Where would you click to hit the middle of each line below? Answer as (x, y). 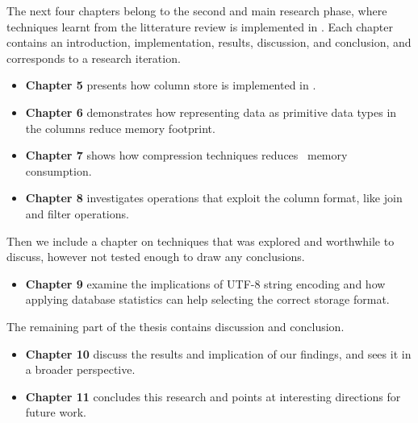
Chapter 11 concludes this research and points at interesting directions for (213, 396)
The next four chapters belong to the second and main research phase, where (197, 10)
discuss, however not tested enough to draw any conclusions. (156, 257)
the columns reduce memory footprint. (120, 128)
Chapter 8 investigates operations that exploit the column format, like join (214, 198)
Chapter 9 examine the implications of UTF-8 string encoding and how (205, 283)
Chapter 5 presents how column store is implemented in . (171, 85)
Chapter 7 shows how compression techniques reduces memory (186, 155)
